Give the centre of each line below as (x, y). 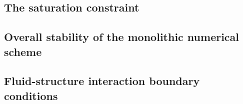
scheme (23, 51)
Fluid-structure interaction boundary (102, 81)
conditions (31, 95)
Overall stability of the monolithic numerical (122, 37)
